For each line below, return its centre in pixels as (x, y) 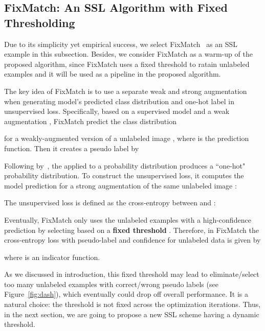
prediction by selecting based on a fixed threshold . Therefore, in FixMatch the (131, 230)
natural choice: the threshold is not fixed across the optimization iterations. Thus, (132, 304)
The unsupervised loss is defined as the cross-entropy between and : (110, 203)
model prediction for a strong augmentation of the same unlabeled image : (120, 185)
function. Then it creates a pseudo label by (72, 148)
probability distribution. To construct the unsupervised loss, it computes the (124, 175)
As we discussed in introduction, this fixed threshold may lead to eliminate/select (132, 274)
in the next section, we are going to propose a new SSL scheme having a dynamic (132, 314)
